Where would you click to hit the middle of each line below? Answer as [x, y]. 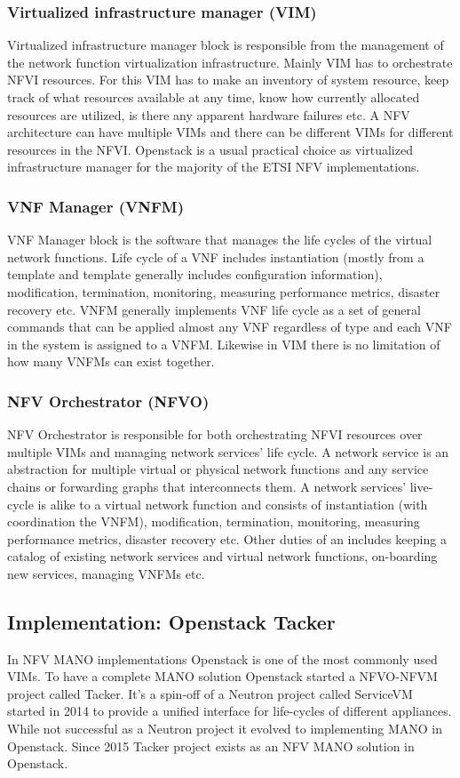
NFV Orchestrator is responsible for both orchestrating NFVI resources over [215, 434]
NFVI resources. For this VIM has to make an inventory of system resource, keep [228, 80]
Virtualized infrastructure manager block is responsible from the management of [226, 45]
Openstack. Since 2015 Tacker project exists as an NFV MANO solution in [211, 746]
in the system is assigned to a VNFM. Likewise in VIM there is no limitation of [224, 344]
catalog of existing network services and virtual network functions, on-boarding [222, 556]
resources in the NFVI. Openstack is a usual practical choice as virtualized [210, 149]
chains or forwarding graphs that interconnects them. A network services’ [207, 486]
